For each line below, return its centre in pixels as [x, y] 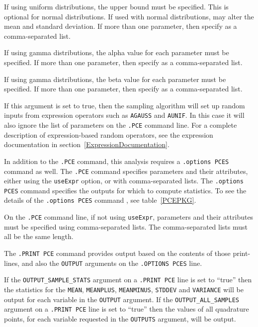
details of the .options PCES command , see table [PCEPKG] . [100, 200]
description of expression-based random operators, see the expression [109, 134]
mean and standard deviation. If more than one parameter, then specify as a [121, 26]
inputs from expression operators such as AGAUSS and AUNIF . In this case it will [124, 115]
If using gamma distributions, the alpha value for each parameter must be [117, 52]
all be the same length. [39, 236]
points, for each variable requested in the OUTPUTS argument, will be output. [120, 318]
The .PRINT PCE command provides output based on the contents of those [117, 253]
